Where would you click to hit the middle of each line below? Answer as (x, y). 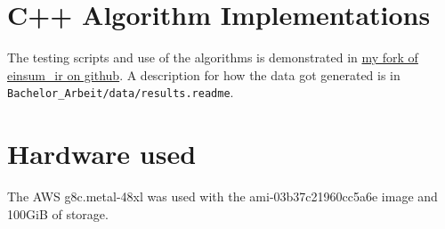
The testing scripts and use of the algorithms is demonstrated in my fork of (213, 57)
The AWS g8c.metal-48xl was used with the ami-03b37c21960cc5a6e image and (222, 196)
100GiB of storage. (58, 213)
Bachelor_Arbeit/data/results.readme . (121, 92)
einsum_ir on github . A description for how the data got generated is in (204, 74)
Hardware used (102, 154)
